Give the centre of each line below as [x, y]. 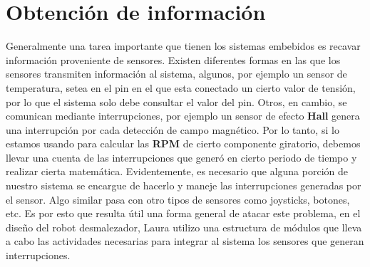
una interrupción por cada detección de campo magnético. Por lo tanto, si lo [173, 129]
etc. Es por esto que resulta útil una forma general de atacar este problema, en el [183, 213]
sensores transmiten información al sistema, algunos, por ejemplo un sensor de [176, 74]
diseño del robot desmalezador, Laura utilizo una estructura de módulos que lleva [184, 227]
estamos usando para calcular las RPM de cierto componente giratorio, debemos [183, 143]
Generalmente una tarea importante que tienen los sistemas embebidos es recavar [183, 46]
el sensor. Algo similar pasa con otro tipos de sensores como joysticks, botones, [178, 199]
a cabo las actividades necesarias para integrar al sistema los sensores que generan [185, 241]
